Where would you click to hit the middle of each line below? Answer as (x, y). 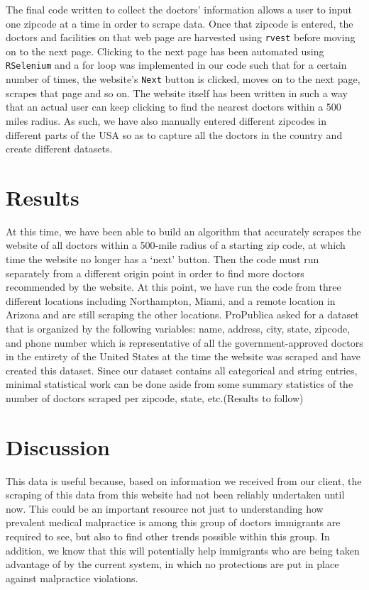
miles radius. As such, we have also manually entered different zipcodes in (166, 120)
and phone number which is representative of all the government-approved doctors (184, 342)
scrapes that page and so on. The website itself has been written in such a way (177, 93)
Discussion (58, 446)
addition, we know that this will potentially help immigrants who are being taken (183, 550)
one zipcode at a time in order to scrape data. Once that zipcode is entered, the (180, 23)
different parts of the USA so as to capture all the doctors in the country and (174, 134)
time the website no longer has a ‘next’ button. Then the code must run (163, 259)
